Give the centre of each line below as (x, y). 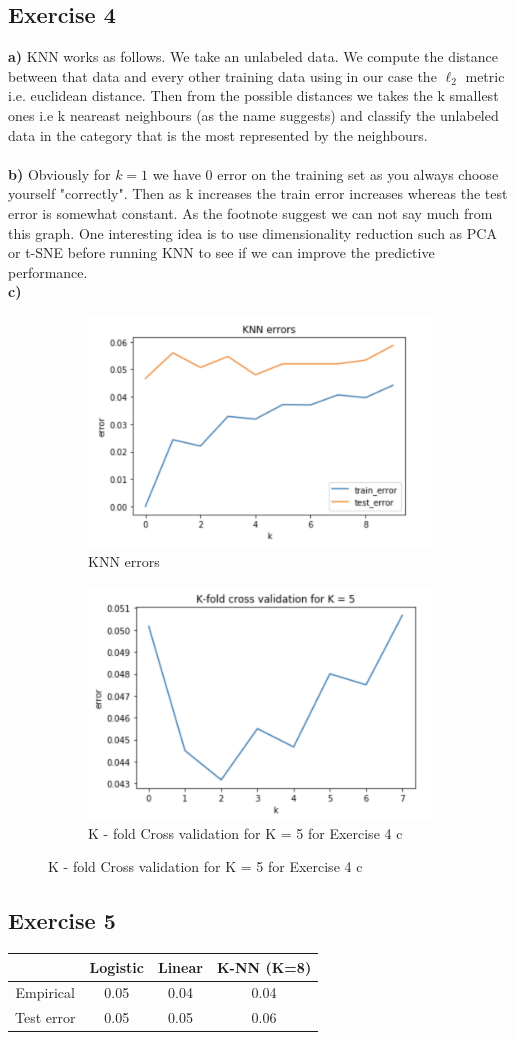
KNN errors (124, 561)
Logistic (116, 966)
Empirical (45, 992)
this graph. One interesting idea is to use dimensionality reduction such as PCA (252, 232)
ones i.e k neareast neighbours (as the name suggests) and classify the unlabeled (253, 114)
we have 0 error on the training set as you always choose (325, 173)
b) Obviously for (59, 173)
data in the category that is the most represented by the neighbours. (218, 134)
